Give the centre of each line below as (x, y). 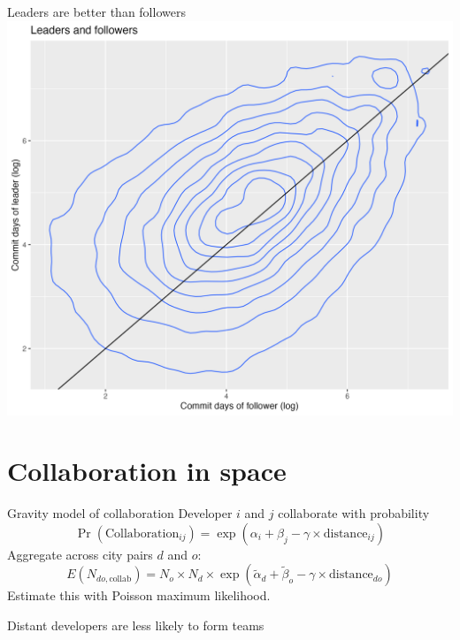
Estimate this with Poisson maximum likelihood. (139, 595)
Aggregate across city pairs (80, 554)
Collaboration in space (147, 471)
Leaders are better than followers (96, 11)
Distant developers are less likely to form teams (136, 625)
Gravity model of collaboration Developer (120, 513)
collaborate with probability (354, 513)
